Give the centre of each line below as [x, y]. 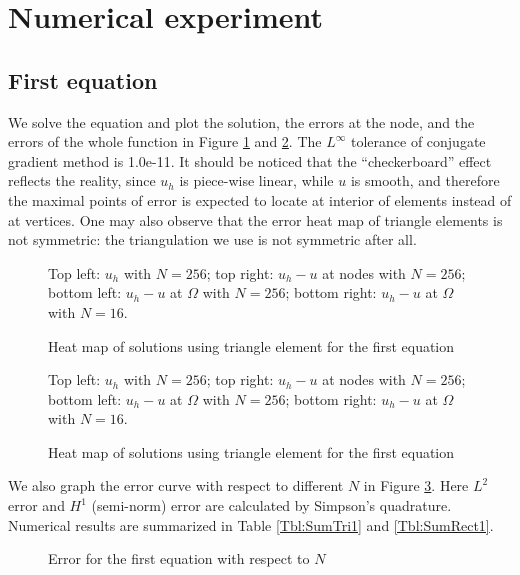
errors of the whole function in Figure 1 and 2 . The [165, 141]
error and [36, 505]
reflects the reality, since [82, 180]
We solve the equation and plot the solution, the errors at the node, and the [241, 121]
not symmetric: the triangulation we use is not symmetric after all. [212, 239]
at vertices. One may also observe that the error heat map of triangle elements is [255, 219]
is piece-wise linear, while [256, 180]
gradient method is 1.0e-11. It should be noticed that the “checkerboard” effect [250, 160]
